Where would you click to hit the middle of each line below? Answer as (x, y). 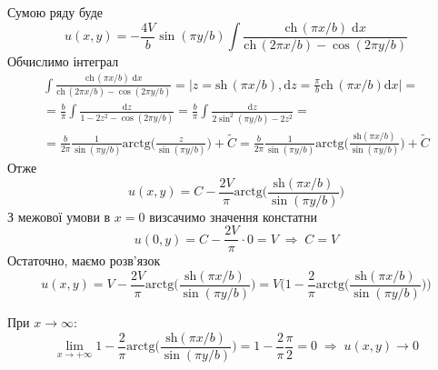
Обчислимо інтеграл (63, 60)
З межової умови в (59, 216)
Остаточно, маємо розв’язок (84, 260)
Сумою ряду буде (55, 12)
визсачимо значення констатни (233, 216)
